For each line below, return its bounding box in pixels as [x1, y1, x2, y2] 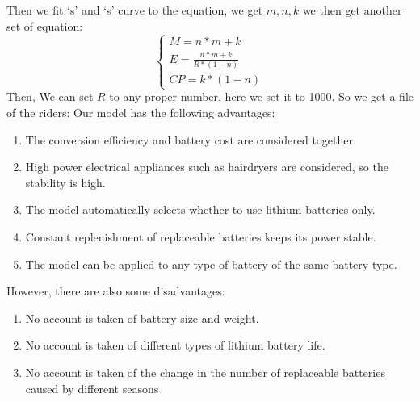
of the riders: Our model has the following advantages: [6, 104, 275, 121]
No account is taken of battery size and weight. [25, 309, 259, 326]
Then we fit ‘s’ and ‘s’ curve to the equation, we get [6, 2, 263, 18]
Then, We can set [6, 88, 94, 105]
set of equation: [6, 17, 83, 34]
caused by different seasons [25, 379, 159, 396]
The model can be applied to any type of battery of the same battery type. [25, 255, 397, 272]
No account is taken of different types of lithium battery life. [25, 337, 325, 354]
